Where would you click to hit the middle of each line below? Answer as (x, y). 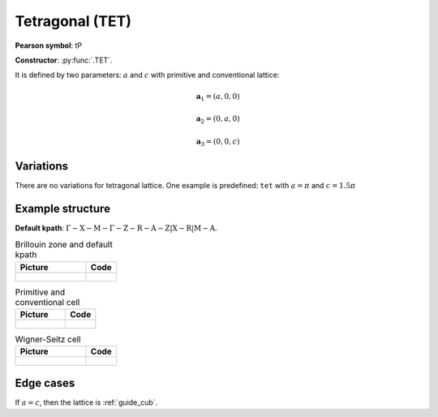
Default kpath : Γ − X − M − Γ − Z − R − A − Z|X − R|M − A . (116, 228)
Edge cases (45, 383)
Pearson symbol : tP (49, 45)
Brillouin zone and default (64, 245)
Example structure (63, 208)
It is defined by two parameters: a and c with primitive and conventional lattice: (147, 75)
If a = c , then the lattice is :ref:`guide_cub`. (86, 402)
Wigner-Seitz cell (48, 339)
